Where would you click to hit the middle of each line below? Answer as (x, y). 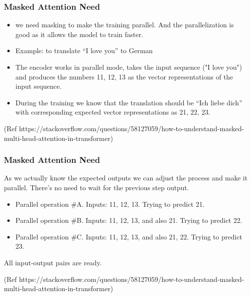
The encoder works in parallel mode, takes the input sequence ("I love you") (129, 67)
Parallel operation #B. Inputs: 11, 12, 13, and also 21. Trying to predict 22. (129, 220)
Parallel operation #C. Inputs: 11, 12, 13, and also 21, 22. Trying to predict (129, 236)
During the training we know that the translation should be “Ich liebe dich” (129, 102)
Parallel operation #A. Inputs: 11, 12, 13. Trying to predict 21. (110, 204)
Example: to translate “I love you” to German (84, 50)
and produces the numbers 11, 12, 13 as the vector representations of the (124, 76)
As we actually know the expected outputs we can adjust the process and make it (126, 178)
